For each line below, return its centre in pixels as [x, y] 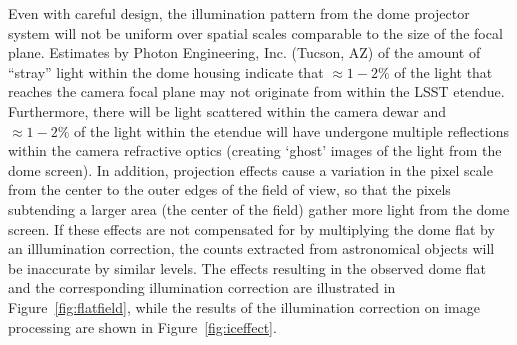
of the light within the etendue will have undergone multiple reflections [291, 130]
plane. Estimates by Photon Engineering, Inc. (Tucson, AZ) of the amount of [244, 52]
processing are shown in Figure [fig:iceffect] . [142, 326]
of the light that [443, 71]
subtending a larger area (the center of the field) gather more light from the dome [259, 208]
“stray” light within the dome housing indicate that [166, 71]
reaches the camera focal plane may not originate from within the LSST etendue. [256, 91]
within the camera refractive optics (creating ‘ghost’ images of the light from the [255, 150]
